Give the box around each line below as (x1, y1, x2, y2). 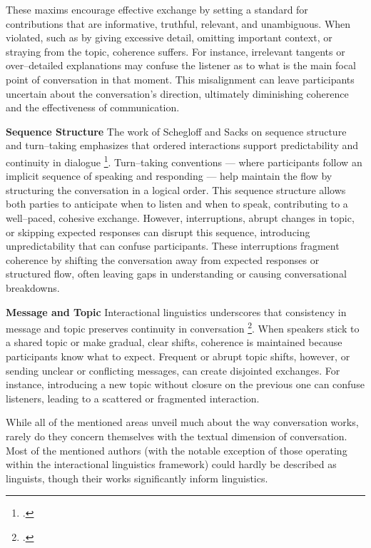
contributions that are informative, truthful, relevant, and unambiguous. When (6, 16, 351, 31)
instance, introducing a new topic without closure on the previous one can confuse (6, 377, 365, 392)
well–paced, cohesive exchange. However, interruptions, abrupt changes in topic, (6, 210, 355, 225)
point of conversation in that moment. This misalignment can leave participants (6, 71, 355, 86)
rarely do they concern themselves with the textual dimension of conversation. (6, 428, 347, 443)
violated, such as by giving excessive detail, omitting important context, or (6, 30, 332, 45)
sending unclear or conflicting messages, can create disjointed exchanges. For (6, 362, 340, 377)
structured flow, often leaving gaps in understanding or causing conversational (6, 266, 347, 281)
